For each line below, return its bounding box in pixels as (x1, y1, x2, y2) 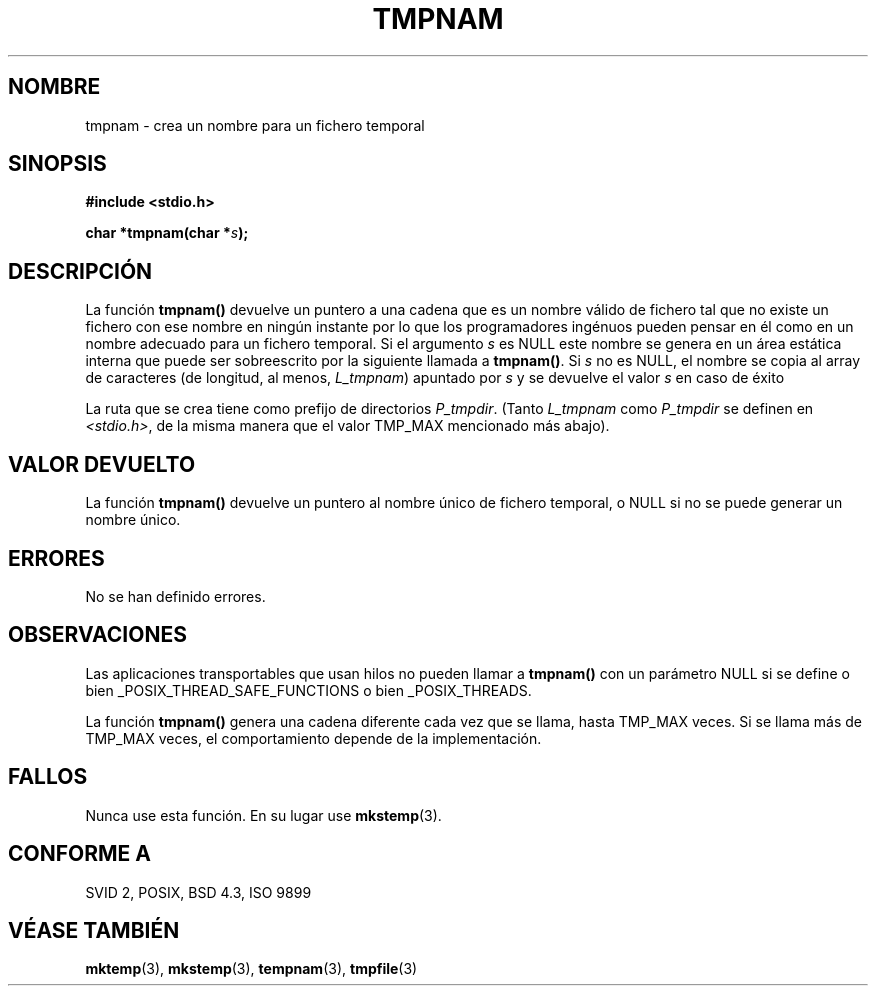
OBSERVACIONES (8, 622, 187, 648)
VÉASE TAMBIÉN (8, 917, 180, 943)
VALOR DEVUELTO (8, 451, 196, 477)
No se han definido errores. (85, 587, 266, 605)
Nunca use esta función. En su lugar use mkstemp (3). (85, 806, 442, 824)
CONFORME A (8, 841, 151, 867)
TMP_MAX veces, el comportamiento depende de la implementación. (85, 729, 542, 747)
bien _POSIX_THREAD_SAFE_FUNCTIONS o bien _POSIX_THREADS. (85, 681, 532, 699)
